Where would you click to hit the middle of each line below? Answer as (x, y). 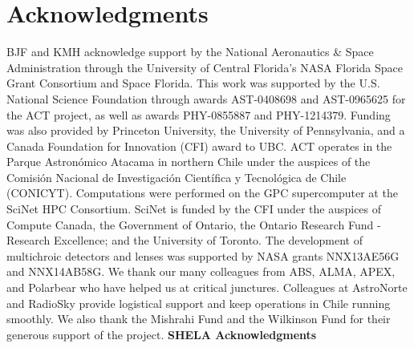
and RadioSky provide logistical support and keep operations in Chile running (199, 303)
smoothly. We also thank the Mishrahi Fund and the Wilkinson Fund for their (199, 319)
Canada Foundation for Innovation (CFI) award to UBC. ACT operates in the (199, 146)
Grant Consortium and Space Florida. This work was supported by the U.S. (193, 83)
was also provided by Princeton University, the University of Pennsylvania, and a (206, 130)
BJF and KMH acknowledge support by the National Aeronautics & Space (190, 52)
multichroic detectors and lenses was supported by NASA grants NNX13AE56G (203, 255)
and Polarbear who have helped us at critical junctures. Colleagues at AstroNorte (207, 287)
